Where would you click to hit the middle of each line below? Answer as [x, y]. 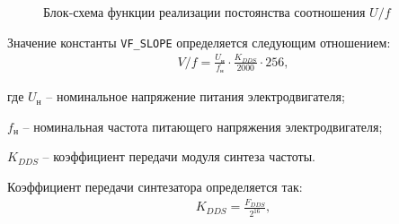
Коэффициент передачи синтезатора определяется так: [155, 187]
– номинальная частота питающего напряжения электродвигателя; [203, 126]
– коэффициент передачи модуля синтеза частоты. [179, 156]
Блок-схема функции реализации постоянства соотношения [204, 12]
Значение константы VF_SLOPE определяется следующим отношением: [199, 42]
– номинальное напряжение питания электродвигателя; [195, 96]
